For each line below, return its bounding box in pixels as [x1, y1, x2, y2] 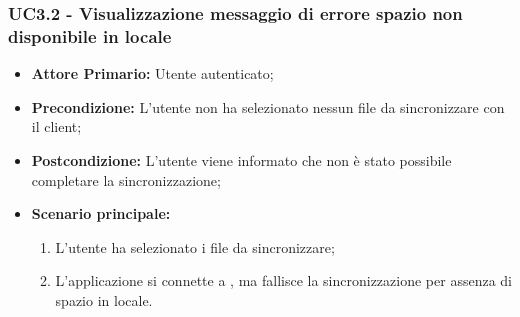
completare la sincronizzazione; [31, 169, 221, 190]
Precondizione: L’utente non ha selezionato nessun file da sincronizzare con [31, 96, 505, 117]
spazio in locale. [55, 289, 153, 310]
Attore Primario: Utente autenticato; [31, 63, 274, 84]
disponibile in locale [8, 23, 172, 48]
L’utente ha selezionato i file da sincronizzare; [55, 236, 335, 257]
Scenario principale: [31, 203, 171, 224]
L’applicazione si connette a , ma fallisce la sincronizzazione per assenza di [55, 270, 512, 291]
